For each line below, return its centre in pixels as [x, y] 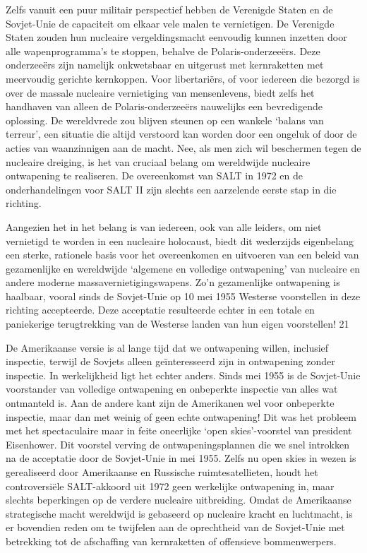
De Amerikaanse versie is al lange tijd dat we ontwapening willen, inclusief [167, 347]
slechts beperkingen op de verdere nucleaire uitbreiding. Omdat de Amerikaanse [179, 500]
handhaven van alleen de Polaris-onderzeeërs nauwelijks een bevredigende [164, 106]
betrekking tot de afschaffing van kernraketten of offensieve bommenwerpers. [171, 541]
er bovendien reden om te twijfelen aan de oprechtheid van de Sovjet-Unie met [175, 527]
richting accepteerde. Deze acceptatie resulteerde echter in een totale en [160, 310]
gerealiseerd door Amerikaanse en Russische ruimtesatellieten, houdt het [162, 472]
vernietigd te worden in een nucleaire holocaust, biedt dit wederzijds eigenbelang [180, 240]
